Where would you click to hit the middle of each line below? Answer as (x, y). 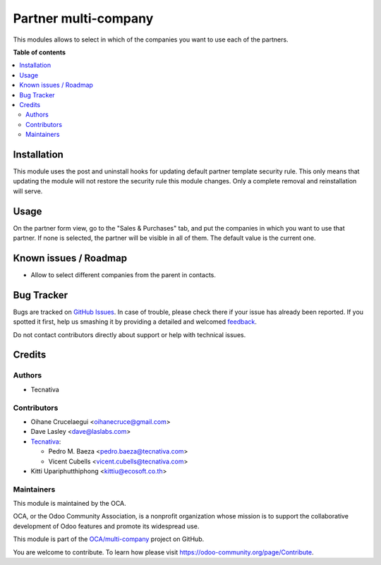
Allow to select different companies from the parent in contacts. (123, 274)
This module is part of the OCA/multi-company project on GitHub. (109, 539)
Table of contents (40, 52)
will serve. (28, 191)
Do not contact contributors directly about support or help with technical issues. (129, 334)
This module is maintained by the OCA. (69, 504)
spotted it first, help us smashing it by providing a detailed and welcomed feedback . (135, 322)
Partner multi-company (83, 18)
